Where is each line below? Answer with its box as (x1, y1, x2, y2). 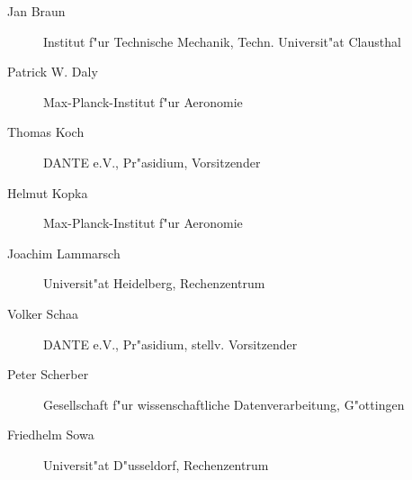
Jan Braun (7, 2, 66, 20)
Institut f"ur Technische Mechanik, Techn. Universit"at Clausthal (43, 32, 401, 50)
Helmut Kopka (7, 183, 88, 202)
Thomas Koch (7, 122, 85, 141)
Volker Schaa (7, 303, 78, 322)
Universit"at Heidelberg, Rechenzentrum (43, 274, 265, 293)
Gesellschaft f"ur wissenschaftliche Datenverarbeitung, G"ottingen (43, 394, 405, 413)
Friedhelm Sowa (7, 425, 94, 444)
